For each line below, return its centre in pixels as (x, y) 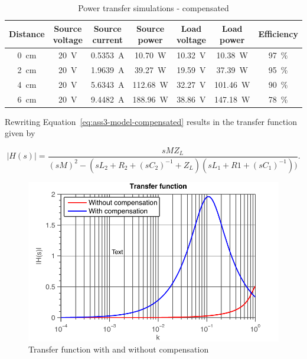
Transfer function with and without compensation (119, 349)
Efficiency (278, 34)
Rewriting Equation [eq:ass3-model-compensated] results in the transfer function (151, 121)
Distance (27, 34)
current (107, 40)
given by (20, 133)
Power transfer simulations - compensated (153, 8)
